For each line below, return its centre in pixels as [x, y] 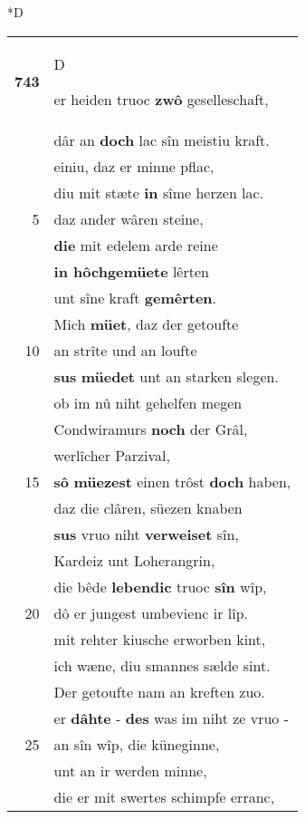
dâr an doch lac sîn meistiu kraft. [162, 140]
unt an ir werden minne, [130, 770]
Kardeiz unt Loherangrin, [134, 560]
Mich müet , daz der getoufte [146, 323]
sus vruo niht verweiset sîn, [146, 534]
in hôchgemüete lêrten [131, 271]
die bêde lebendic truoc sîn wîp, [160, 586]
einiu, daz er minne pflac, [134, 166]
